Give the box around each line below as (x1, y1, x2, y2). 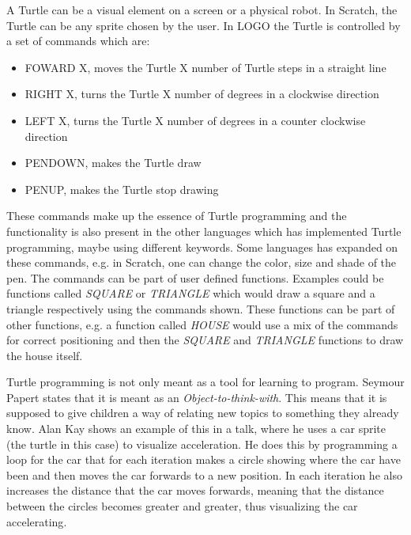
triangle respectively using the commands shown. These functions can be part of (6, 300, 395, 317)
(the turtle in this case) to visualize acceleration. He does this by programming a (6, 435, 398, 452)
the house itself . (6, 347, 83, 363)
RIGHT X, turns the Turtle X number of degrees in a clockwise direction (25, 85, 379, 102)
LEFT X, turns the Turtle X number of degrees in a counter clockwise (25, 112, 366, 128)
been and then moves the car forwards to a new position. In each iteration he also (6, 466, 402, 483)
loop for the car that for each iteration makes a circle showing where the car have (6, 451, 401, 468)
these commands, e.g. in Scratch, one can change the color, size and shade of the (6, 254, 397, 271)
